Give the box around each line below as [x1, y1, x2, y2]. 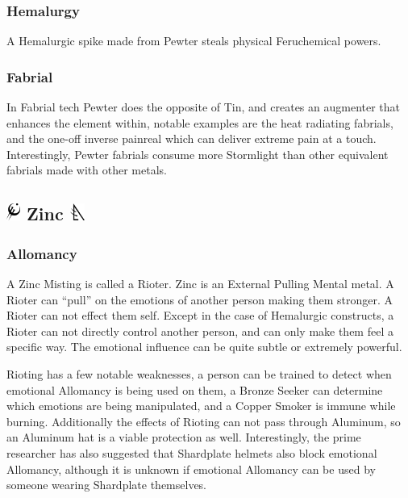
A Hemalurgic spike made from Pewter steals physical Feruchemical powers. [6, 32, 381, 49]
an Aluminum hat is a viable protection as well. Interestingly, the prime [6, 429, 361, 446]
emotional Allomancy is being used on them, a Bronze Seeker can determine [6, 381, 383, 398]
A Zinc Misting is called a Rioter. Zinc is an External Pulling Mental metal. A [6, 275, 394, 291]
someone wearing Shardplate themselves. [6, 476, 207, 493]
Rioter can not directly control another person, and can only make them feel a [6, 322, 393, 339]
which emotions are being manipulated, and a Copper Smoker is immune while [6, 397, 396, 414]
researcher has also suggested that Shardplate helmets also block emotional [6, 444, 377, 461]
